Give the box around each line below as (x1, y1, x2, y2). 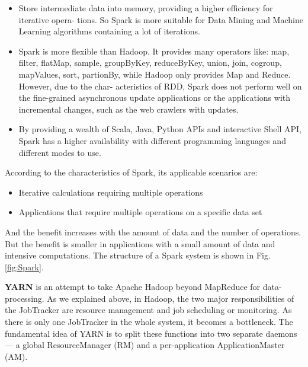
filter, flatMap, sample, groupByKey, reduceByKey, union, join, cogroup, (18, 56, 282, 69)
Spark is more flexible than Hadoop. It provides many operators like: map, (18, 44, 290, 57)
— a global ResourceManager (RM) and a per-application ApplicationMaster (5, 339, 285, 351)
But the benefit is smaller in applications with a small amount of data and (5, 237, 275, 250)
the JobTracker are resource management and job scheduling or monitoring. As (5, 304, 292, 316)
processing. (5, 292, 44, 304)
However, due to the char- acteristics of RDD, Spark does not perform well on (18, 79, 302, 92)
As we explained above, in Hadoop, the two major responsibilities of (47, 292, 294, 304)
